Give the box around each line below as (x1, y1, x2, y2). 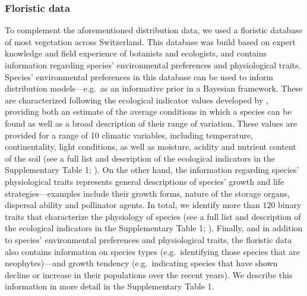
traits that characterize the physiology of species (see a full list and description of (5, 210, 301, 222)
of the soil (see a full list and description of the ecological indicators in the (5, 152, 276, 164)
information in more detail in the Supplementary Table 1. (5, 280, 214, 292)
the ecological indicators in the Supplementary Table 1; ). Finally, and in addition (5, 222, 303, 234)
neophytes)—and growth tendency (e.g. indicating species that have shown (5, 257, 278, 269)
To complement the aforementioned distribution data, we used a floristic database (5, 24, 302, 36)
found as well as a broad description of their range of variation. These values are (5, 116, 297, 129)
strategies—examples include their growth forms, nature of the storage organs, (5, 187, 290, 199)
